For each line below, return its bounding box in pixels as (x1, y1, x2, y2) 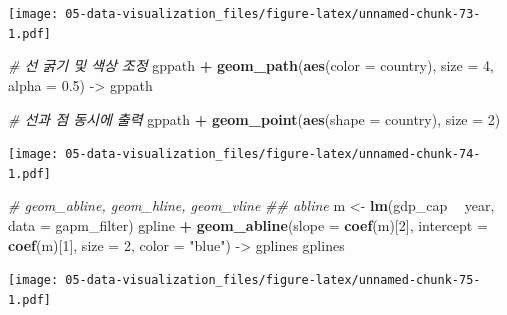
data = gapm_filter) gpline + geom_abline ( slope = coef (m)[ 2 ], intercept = (8, 215, 488, 235)
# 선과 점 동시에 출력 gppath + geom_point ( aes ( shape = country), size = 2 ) (8, 108, 501, 129)
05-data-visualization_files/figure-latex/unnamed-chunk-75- (65, 273, 481, 288)
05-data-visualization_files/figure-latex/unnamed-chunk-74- (65, 147, 481, 162)
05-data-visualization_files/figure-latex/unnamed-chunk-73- (65, 7, 481, 21)
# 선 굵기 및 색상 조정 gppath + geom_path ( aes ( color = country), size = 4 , (8, 55, 494, 76)
